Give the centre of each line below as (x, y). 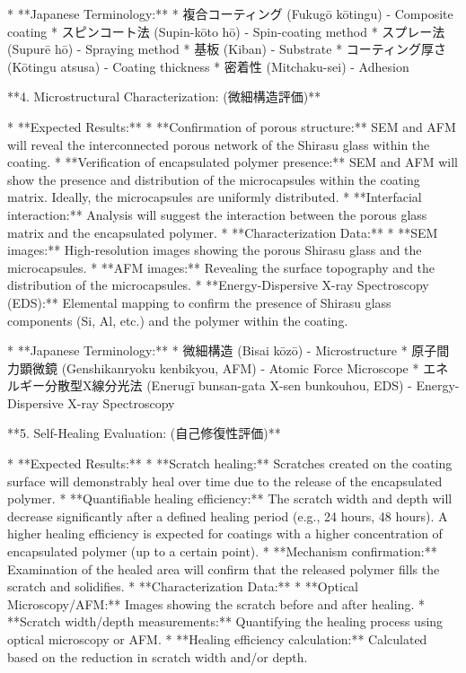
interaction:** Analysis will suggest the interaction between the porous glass (217, 214)
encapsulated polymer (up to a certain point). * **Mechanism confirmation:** (222, 551)
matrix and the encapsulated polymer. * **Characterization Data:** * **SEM (223, 232)
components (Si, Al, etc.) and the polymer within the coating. (178, 320)
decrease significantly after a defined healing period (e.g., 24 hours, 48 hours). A (228, 516)
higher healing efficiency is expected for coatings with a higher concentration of (225, 533)
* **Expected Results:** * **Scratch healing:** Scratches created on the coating (230, 463)
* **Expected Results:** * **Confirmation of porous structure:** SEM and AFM (232, 126)
